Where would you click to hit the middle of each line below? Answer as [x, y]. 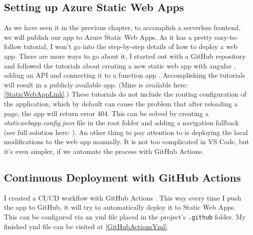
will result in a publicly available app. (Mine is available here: [96, 84]
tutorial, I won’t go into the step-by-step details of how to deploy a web [131, 46]
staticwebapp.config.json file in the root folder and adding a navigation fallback [121, 123]
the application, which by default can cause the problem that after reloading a [121, 103]
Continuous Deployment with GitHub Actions [123, 177]
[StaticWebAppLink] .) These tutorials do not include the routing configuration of [125, 94]
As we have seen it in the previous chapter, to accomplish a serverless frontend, [122, 27]
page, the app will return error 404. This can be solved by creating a [106, 113]
